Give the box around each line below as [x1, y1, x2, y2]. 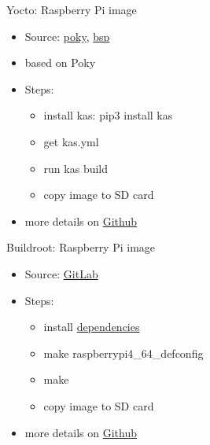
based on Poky [24, 54, 96, 71]
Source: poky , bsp [24, 28, 110, 44]
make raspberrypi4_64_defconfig [43, 344, 204, 361]
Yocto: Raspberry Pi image [6, 2, 137, 17]
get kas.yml [43, 133, 99, 149]
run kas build [43, 160, 109, 176]
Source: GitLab [24, 265, 98, 281]
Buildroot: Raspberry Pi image [6, 239, 156, 256]
